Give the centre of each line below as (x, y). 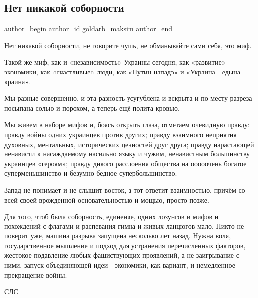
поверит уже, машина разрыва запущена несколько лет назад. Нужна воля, (118, 236)
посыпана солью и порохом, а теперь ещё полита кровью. (92, 108)
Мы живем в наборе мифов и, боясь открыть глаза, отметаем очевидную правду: (127, 124)
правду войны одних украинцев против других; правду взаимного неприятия (121, 134)
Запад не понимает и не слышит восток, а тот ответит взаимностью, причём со (125, 189)
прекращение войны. (36, 274)
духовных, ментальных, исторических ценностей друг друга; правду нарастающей (129, 144)
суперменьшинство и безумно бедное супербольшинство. (91, 173)
